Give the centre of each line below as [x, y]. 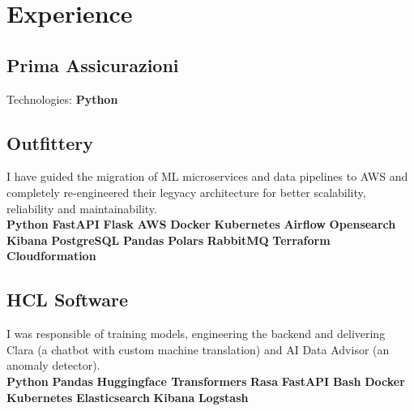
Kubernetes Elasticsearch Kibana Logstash [128, 397]
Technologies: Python [62, 98]
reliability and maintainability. [82, 208]
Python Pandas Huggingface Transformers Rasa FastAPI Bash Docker [206, 381]
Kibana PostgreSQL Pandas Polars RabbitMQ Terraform [169, 240]
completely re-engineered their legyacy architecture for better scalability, [186, 192]
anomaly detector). [53, 365]
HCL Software [68, 300]
